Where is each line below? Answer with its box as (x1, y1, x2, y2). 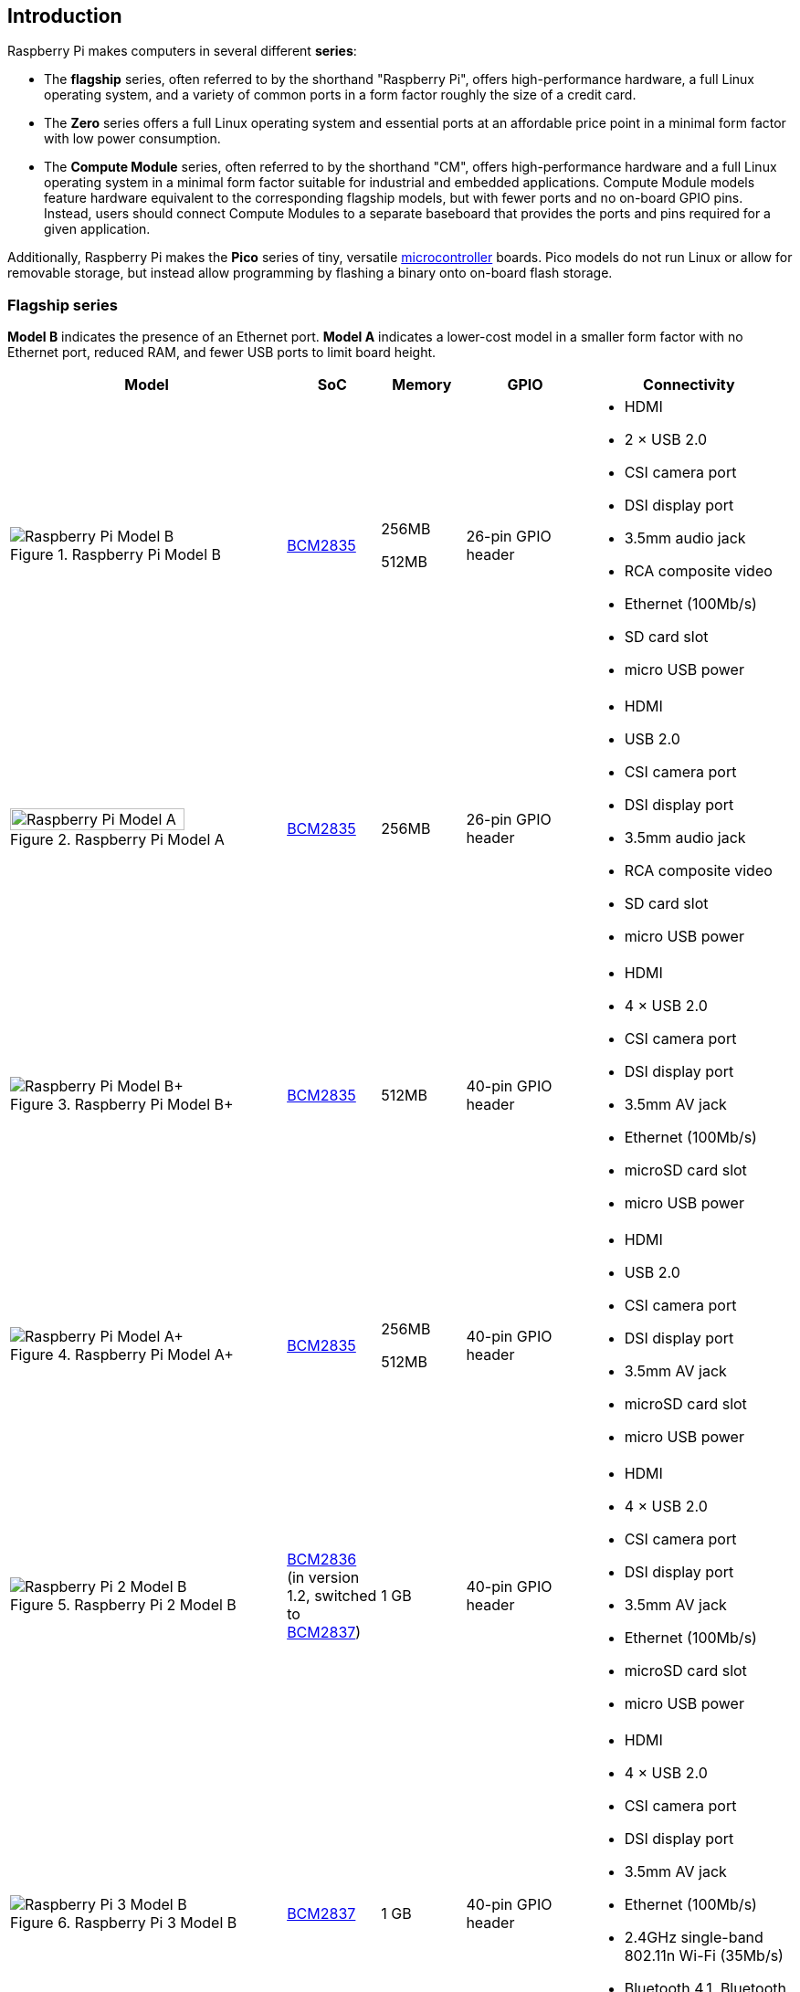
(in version (287, 1568, 360, 1587)
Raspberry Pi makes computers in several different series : (7, 43, 357, 59)
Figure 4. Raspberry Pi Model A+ (10, 1345, 234, 1365)
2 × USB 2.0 (624, 430, 708, 449)
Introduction (7, 5, 122, 27)
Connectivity (643, 375, 735, 395)
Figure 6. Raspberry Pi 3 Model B (10, 1913, 237, 1933)
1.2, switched (287, 1586, 377, 1606)
